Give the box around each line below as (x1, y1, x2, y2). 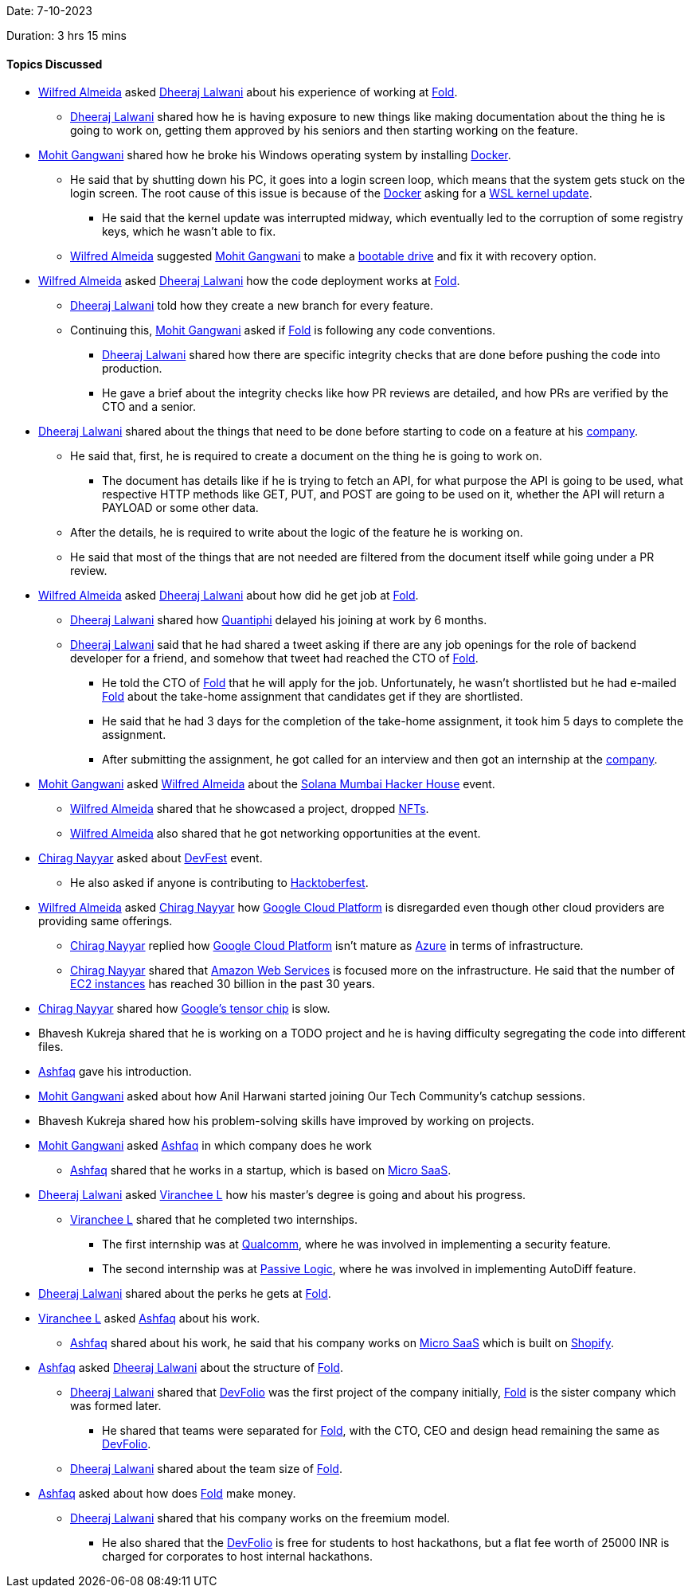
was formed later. (70, 1399, 162, 1413)
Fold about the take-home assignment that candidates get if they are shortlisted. (102, 690, 523, 704)
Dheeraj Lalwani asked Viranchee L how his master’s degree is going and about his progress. (38, 1188, 526, 1202)
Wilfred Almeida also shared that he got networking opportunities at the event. (70, 826, 481, 841)
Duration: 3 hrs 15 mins (6, 29, 127, 42)
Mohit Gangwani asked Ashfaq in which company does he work (38, 1139, 372, 1153)
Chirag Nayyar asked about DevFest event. (38, 851, 263, 865)
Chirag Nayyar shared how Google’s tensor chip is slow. (38, 1002, 330, 1016)
